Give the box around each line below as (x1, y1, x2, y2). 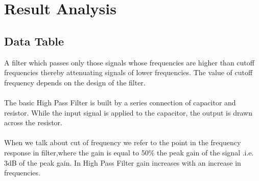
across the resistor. (4, 117, 62, 128)
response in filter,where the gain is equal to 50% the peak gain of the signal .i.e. (4, 147, 254, 157)
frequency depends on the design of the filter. (4, 77, 146, 87)
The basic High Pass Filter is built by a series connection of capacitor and (4, 97, 236, 107)
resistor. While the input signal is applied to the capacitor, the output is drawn (4, 107, 252, 118)
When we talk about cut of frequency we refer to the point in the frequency (4, 137, 241, 148)
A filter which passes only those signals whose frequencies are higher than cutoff (4, 57, 254, 67)
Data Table (4, 33, 64, 49)
